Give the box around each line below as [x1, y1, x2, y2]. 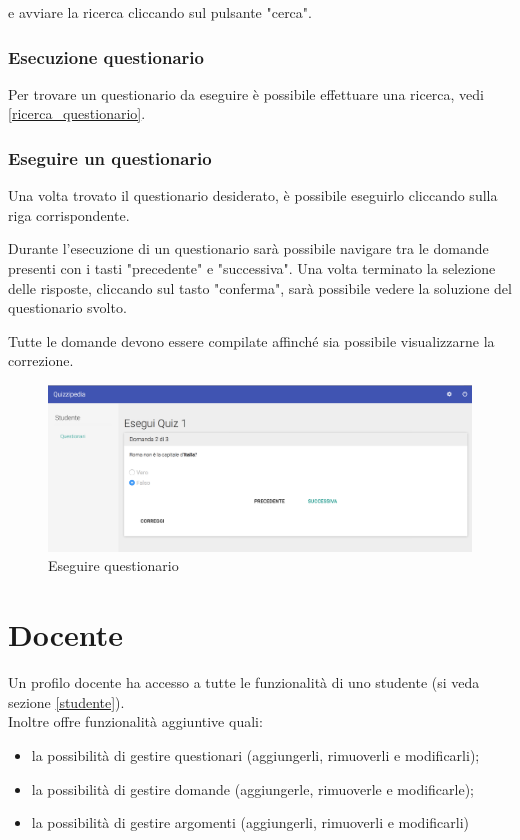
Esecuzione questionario [8, 44, 204, 69]
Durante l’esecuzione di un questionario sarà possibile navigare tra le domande [8, 238, 489, 259]
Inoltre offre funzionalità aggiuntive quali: [8, 711, 263, 732]
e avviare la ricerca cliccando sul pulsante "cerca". [8, 2, 312, 22]
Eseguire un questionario [8, 145, 212, 170]
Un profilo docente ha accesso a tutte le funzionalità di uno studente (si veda [8, 672, 480, 693]
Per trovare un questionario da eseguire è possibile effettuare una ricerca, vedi [8, 83, 485, 104]
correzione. [8, 350, 74, 371]
